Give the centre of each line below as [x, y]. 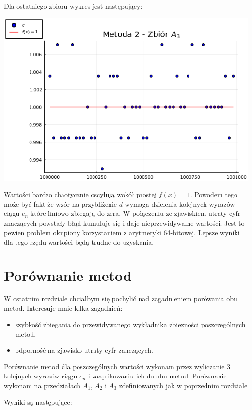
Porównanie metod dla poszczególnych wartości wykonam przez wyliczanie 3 [117, 366]
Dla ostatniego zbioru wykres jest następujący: [73, 6]
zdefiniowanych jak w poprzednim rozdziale [183, 385]
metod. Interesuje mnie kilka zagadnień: [63, 308]
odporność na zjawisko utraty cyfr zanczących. [84, 350]
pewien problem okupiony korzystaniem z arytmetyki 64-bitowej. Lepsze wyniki [122, 232]
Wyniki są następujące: [38, 402]
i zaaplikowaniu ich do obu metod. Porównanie [157, 376]
